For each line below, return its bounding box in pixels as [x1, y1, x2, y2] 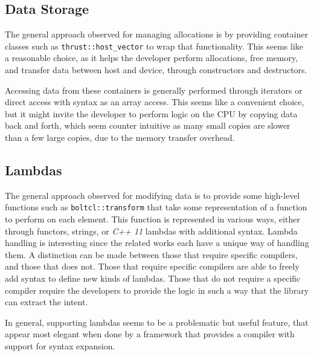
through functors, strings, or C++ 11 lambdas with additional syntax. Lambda [5, 224, 298, 237]
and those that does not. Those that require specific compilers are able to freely [5, 260, 300, 273]
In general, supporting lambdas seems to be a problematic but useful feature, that [5, 316, 309, 328]
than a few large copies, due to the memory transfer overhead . [5, 131, 235, 144]
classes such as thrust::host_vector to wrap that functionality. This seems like [5, 39, 304, 52]
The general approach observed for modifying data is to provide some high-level [5, 189, 300, 201]
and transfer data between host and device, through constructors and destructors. [5, 63, 307, 76]
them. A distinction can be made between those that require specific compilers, [5, 248, 298, 261]
